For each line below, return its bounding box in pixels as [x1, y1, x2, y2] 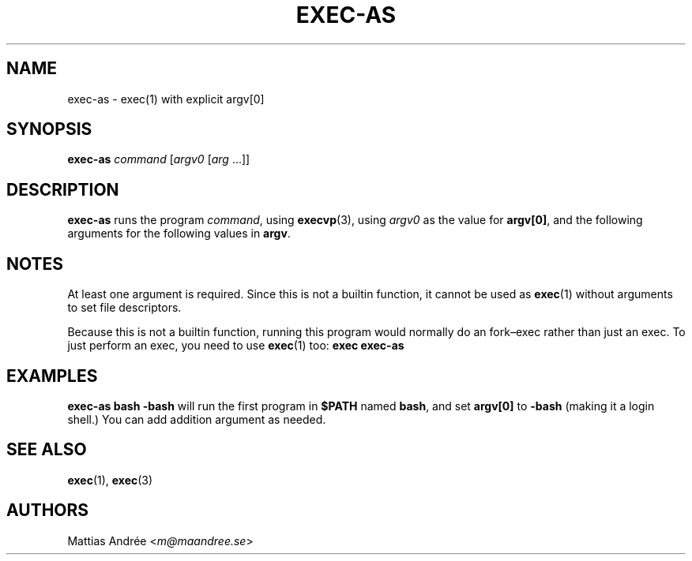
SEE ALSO [6, 439, 87, 460]
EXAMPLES [6, 365, 98, 386]
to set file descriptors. [67, 301, 182, 315]
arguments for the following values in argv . [67, 226, 291, 241]
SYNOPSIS [6, 119, 92, 140]
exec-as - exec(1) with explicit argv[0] [67, 92, 265, 106]
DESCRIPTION [6, 179, 119, 200]
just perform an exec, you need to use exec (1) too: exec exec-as [67, 338, 404, 353]
